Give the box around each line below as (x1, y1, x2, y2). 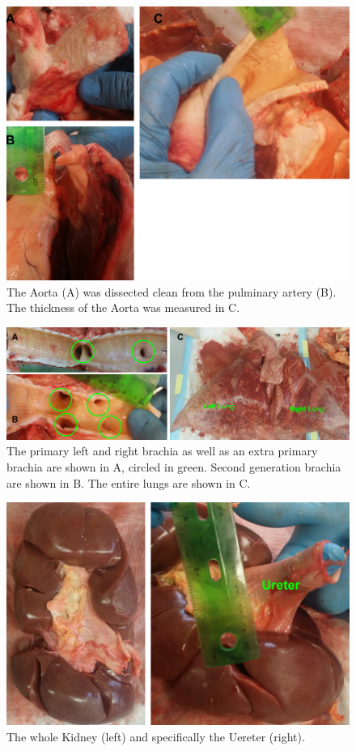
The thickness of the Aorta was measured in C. (6, 299, 240, 316)
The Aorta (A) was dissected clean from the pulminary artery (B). (6, 283, 337, 300)
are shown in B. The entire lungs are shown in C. (6, 474, 251, 491)
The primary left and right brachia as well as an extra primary (6, 442, 318, 459)
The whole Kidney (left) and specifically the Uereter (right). (6, 728, 305, 745)
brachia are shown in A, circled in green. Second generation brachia (6, 458, 341, 475)
